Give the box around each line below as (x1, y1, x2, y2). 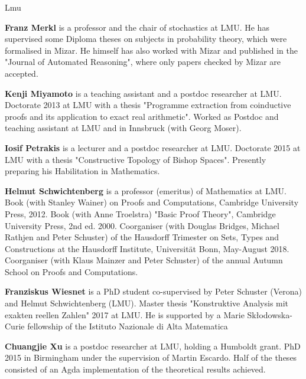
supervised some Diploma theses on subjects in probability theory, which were (5, 32, 287, 45)
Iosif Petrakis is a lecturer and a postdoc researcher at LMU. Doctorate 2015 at (5, 141, 301, 153)
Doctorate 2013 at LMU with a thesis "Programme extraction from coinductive (5, 99, 291, 111)
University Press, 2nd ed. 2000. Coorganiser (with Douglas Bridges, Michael (5, 219, 279, 231)
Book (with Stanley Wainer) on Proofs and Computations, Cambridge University (5, 196, 299, 208)
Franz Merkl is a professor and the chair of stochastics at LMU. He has (5, 21, 269, 33)
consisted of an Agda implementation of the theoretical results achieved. (5, 363, 266, 375)
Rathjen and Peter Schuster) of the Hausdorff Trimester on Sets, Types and (5, 231, 279, 243)
